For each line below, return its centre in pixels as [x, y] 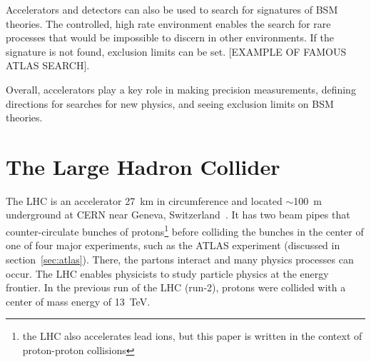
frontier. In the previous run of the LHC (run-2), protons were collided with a [176, 287]
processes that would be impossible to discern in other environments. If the [170, 37]
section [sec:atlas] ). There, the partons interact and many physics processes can [180, 259]
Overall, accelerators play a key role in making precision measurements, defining [181, 89]
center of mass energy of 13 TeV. [78, 301]
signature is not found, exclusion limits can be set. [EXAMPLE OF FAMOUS [176, 51]
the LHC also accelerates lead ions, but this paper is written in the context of [192, 336]
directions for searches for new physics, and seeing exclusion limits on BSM [170, 103]
